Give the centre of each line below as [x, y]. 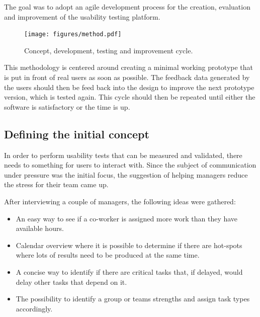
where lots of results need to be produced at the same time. [108, 255]
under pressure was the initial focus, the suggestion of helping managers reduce [126, 174]
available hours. [40, 228]
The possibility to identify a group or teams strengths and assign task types [133, 299]
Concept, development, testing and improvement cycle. [109, 50]
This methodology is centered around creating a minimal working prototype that [129, 67]
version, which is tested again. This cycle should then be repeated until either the [130, 97]
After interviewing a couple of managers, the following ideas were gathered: [120, 201]
